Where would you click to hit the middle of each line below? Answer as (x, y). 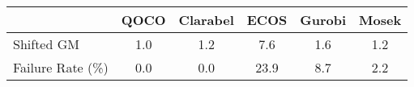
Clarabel (206, 20)
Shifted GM (46, 44)
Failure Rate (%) (61, 67)
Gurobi (323, 20)
